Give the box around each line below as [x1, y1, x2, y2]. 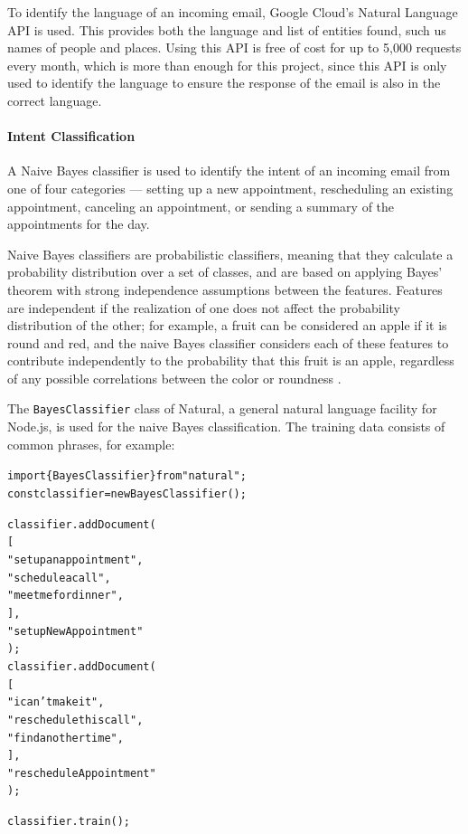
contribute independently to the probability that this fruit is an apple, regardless [7, 351, 454, 370]
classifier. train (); [7, 815, 131, 829]
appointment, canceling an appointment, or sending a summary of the [7, 196, 395, 215]
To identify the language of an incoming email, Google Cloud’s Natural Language [7, 3, 458, 21]
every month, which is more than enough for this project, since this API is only [7, 55, 447, 74]
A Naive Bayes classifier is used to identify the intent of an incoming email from [7, 161, 451, 180]
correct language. [7, 90, 102, 109]
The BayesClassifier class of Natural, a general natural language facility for [7, 399, 437, 418]
